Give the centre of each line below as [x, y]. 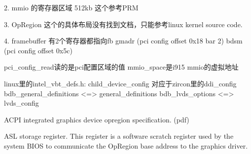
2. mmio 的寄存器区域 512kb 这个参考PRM [71, 7]
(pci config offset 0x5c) [38, 50]
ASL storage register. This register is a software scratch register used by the [119, 136]
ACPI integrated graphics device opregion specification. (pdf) [97, 119]
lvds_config [21, 103]
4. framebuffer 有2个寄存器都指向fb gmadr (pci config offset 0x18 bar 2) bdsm [123, 41]
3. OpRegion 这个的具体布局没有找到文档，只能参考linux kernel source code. [123, 24]
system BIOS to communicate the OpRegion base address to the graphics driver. [126, 145]
